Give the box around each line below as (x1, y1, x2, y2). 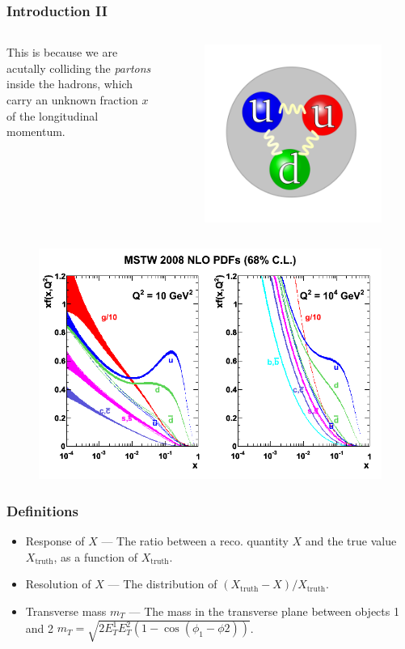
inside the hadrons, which (6, 75, 133, 92)
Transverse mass (25, 602, 107, 619)
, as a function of (53, 548, 138, 565)
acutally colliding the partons (6, 59, 151, 76)
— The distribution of (108, 575, 217, 592)
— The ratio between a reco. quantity (101, 532, 289, 549)
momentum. (6, 123, 65, 140)
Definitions (6, 500, 78, 520)
